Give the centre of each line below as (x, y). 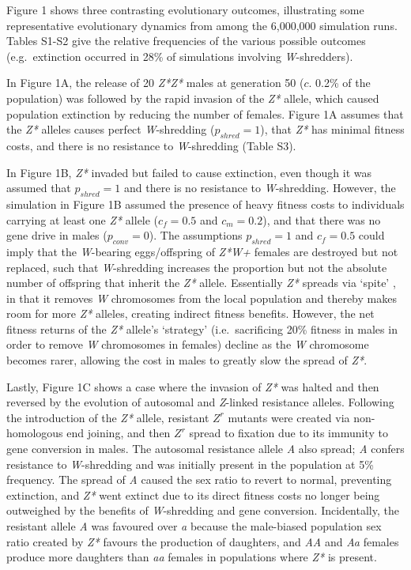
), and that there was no (322, 219)
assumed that (39, 188)
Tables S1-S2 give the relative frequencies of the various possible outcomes (186, 41)
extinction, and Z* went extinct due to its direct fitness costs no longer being (193, 495)
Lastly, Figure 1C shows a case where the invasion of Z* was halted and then (193, 386)
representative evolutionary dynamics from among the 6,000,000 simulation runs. (202, 25)
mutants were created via (289, 417)
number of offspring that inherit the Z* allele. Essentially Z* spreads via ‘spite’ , (201, 283)
